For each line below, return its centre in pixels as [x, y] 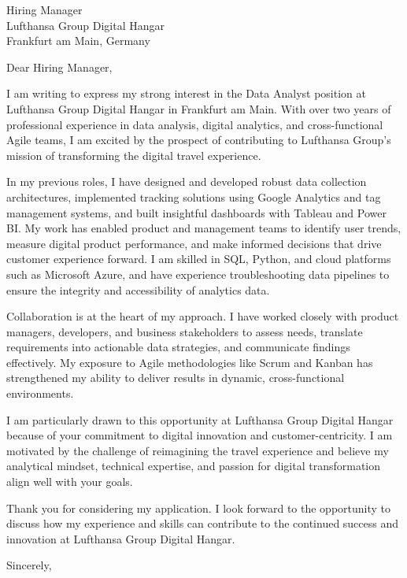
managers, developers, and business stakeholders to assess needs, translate [185, 331]
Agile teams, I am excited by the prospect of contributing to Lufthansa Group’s [199, 140]
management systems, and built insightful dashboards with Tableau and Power [196, 212]
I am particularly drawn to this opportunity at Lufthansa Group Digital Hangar [200, 419]
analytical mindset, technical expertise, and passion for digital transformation [194, 466]
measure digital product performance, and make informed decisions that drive [194, 243]
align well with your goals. [70, 482]
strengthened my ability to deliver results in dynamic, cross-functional [176, 378]
